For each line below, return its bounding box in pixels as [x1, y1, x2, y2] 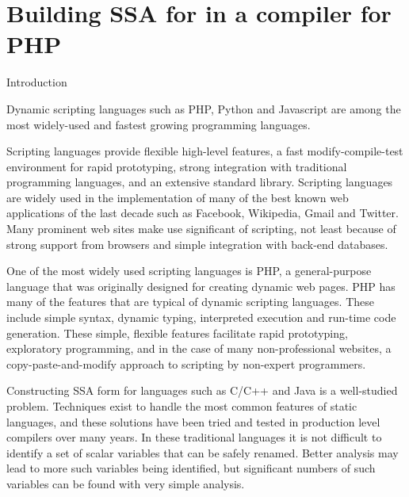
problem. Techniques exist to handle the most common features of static [6, 398, 357, 414]
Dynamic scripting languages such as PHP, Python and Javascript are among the [6, 100, 401, 117]
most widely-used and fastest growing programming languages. [6, 116, 311, 132]
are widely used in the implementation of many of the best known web [6, 189, 349, 205]
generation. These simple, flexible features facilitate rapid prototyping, [6, 324, 348, 341]
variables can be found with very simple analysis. [6, 475, 245, 491]
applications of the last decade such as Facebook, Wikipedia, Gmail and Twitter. [6, 205, 399, 221]
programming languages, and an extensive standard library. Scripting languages [6, 174, 393, 190]
